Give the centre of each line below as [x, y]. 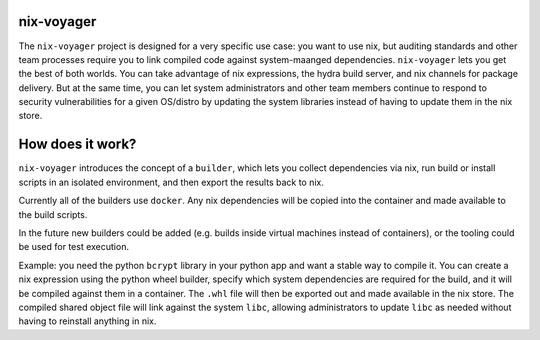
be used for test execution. [74, 247]
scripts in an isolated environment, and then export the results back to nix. [171, 182]
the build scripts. [53, 214]
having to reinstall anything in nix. [87, 321]
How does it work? [77, 144]
